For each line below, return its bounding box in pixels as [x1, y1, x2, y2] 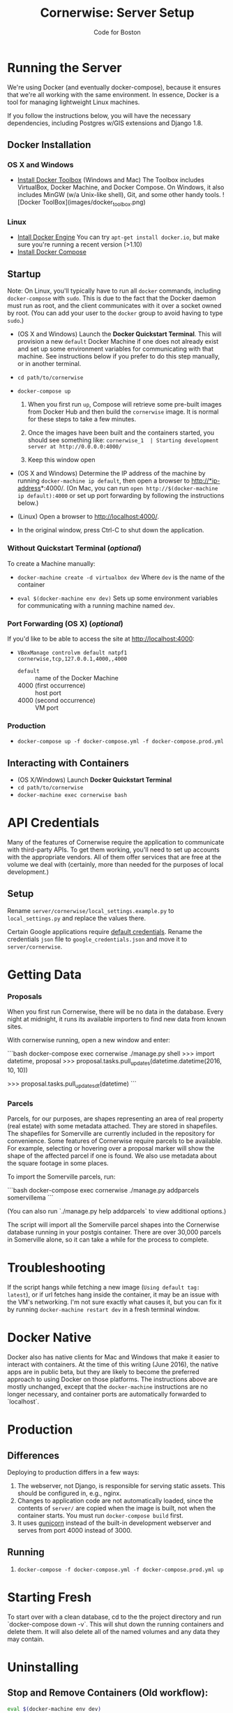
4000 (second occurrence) [17, 696, 96, 704]
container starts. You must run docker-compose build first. [17, 1511, 183, 1519]
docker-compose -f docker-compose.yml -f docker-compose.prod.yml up [17, 1566, 225, 1573]
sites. [7, 1022, 23, 1031]
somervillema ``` [7, 1193, 54, 1202]
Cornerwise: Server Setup [40, 5, 195, 21]
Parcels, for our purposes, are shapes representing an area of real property [7, 1114, 224, 1123]
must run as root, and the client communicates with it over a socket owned [7, 302, 222, 310]
